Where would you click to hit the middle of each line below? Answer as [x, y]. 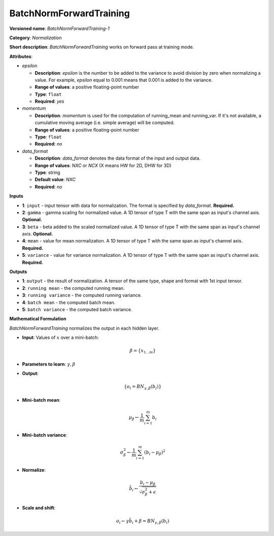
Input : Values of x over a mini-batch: [60, 338]
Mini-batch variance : [45, 435]
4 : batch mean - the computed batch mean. [69, 302]
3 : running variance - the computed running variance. [82, 295]
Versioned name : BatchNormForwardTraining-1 [60, 28]
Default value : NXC [55, 180]
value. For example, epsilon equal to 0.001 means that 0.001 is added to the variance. [124, 80]
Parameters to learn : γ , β [49, 364]
